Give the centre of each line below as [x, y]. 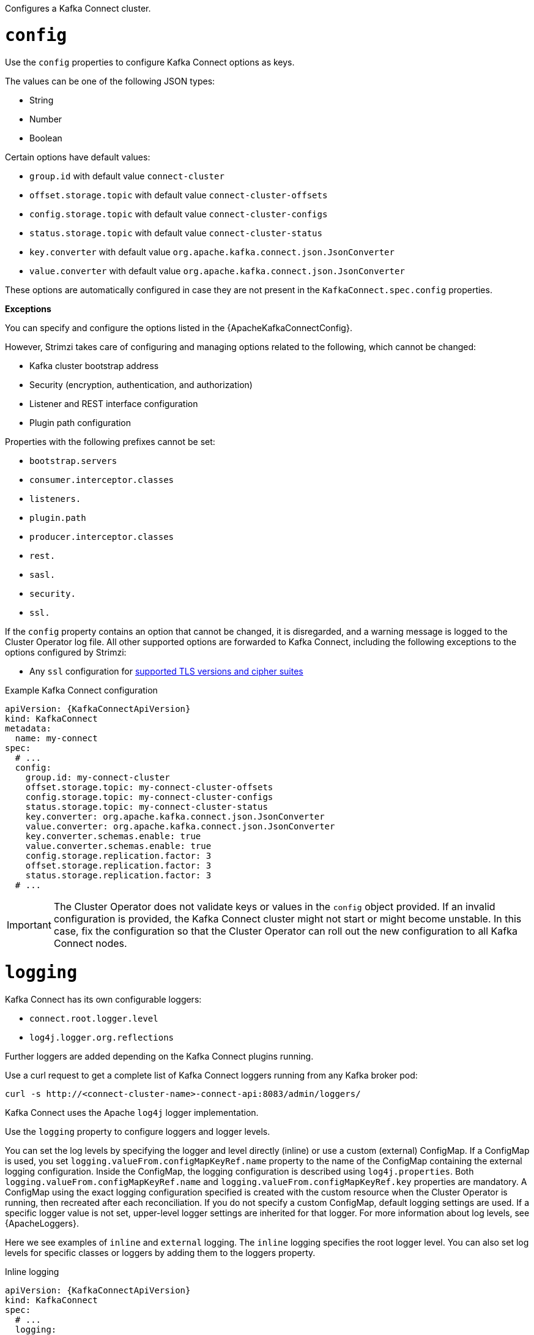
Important [29, 925]
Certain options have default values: [78, 157]
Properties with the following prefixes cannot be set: [110, 441]
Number [46, 119]
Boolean [46, 138]
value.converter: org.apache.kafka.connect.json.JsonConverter [180, 826]
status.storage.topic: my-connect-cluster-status [146, 806]
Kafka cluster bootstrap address [94, 365]
